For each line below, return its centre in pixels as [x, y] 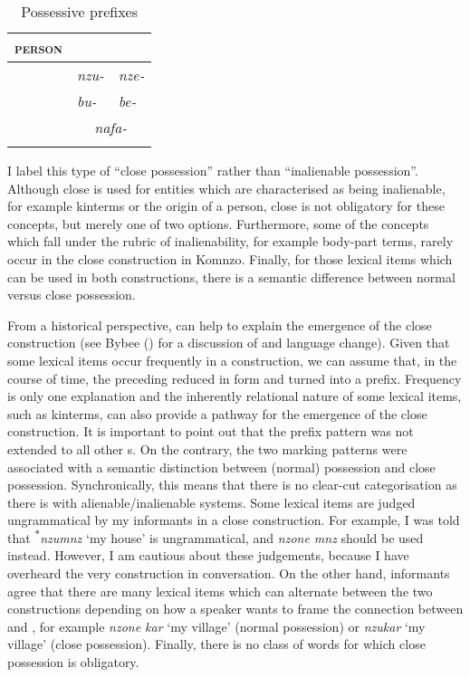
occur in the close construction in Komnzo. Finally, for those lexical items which [230, 258]
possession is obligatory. [73, 662]
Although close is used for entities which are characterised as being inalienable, [226, 188]
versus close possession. [72, 295]
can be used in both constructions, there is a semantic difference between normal [231, 277]
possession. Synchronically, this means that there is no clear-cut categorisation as [232, 485]
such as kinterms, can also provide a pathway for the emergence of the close [217, 413]
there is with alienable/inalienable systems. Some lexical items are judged [211, 502]
